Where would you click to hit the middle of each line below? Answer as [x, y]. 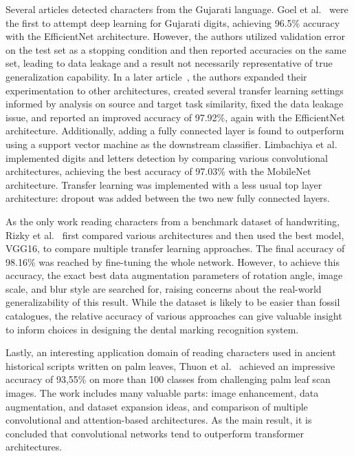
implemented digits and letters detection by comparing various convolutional [167, 157]
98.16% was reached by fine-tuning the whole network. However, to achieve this [173, 261]
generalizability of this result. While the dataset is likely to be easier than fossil [173, 302]
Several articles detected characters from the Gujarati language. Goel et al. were [177, 9]
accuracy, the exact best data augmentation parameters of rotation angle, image [174, 275]
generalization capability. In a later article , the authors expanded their [156, 76]
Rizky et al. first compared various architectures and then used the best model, [175, 235]
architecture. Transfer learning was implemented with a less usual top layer [164, 184]
